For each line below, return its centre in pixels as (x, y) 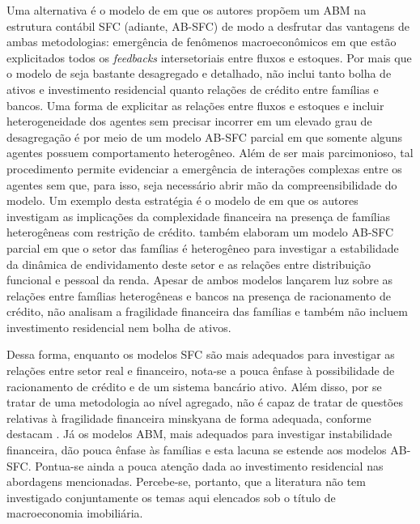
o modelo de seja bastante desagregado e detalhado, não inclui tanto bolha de (199, 73)
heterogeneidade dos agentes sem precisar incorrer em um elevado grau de (189, 121)
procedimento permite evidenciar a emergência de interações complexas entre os (204, 168)
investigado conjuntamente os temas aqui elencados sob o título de (171, 497)
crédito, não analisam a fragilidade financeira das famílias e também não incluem (207, 311)
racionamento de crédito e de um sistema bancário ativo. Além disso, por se (194, 386)
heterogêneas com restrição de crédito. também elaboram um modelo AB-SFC (200, 232)
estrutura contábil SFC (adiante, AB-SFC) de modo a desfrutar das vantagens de (208, 26)
